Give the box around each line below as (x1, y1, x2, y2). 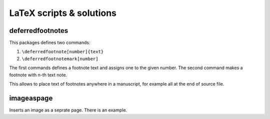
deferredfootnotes (9, 26, 68, 35)
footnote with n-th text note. (9, 72, 67, 78)
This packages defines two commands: (9, 40, 90, 46)
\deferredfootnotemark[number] (21, 56, 98, 62)
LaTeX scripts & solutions (9, 7, 117, 18)
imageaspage (9, 94, 53, 102)
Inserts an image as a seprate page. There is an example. (9, 107, 127, 113)
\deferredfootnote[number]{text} (21, 49, 104, 55)
